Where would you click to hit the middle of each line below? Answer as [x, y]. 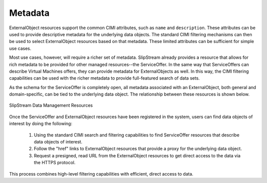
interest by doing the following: [41, 124]
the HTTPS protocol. [55, 163]
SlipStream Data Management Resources [51, 105]
